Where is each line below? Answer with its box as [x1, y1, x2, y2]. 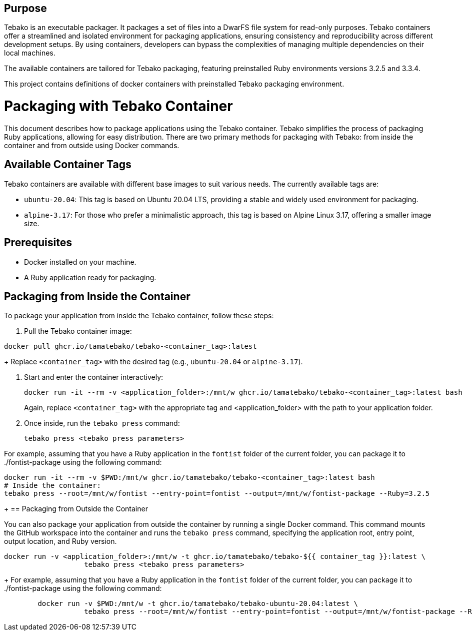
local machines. [4, 49, 55, 58]
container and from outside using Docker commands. [4, 141, 179, 150]
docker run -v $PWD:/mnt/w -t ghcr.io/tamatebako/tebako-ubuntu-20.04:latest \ [37, 599, 358, 608]
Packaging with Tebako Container [4, 98, 233, 115]
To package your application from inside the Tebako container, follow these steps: [4, 311, 274, 320]
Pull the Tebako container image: [24, 327, 132, 336]
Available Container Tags [4, 158, 131, 171]
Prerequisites [4, 236, 72, 249]
